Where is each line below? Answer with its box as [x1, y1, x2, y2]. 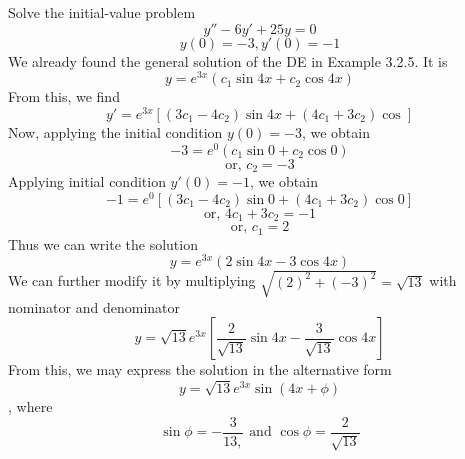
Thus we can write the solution [8, 233, 198, 254]
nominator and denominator [8, 296, 181, 317]
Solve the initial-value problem [8, 2, 196, 22]
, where [8, 396, 53, 417]
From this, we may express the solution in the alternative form [8, 359, 392, 380]
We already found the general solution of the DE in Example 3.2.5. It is [8, 50, 448, 71]
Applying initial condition [8, 171, 166, 192]
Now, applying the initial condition [8, 121, 223, 142]
